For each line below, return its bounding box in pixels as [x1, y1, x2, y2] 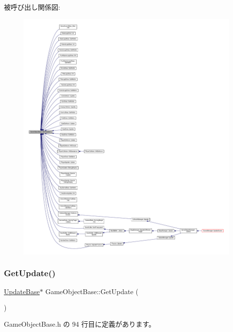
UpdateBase [4, 286, 40, 296]
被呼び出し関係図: [4, 2, 60, 12]
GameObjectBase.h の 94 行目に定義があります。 [4, 318, 156, 329]
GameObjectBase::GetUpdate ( [45, 286, 138, 296]
